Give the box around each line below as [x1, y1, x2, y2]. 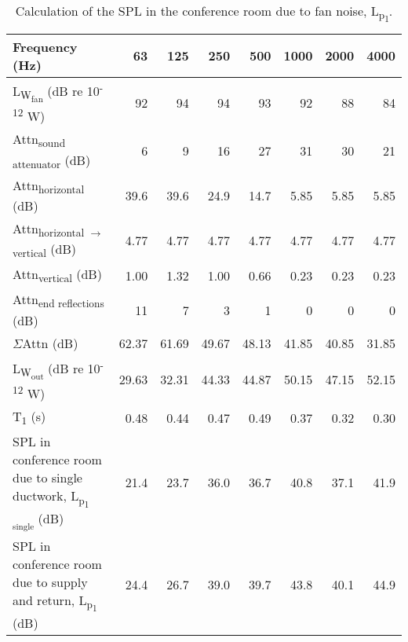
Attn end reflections [13, 290, 104, 311]
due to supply [13, 573, 88, 592]
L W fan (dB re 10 [13, 82, 100, 105]
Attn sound [13, 130, 66, 151]
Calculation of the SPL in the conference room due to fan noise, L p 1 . [15, 2, 393, 24]
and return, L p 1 [13, 591, 97, 614]
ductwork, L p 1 [13, 486, 89, 510]
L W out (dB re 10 [13, 358, 100, 382]
